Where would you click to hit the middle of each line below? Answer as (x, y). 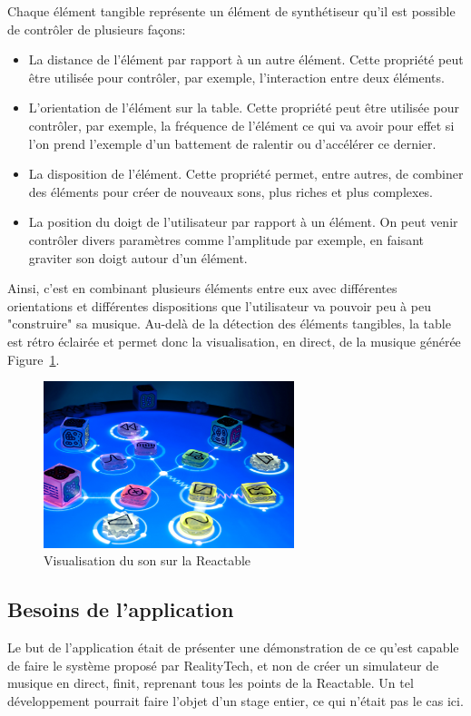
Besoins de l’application (121, 609)
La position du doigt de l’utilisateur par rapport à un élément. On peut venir (243, 222)
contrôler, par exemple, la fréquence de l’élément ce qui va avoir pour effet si (241, 125)
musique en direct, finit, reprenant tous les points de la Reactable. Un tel (211, 683)
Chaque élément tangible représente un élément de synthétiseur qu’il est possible (231, 11)
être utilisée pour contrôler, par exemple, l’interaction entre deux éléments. (236, 77)
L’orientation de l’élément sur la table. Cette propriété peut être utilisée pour (244, 108)
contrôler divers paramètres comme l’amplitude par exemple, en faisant (226, 239)
